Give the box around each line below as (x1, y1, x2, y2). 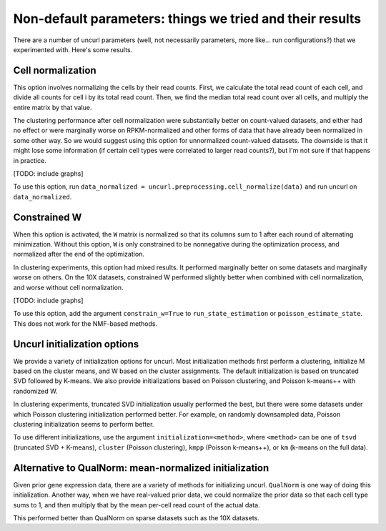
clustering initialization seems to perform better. (13, 420, 154, 429)
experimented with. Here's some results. (13, 45, 133, 54)
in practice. (13, 156, 46, 164)
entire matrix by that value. (13, 103, 92, 111)
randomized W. (13, 387, 58, 395)
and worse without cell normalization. (13, 283, 124, 292)
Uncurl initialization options (13, 338, 139, 350)
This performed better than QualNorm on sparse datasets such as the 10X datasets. (13, 513, 260, 522)
